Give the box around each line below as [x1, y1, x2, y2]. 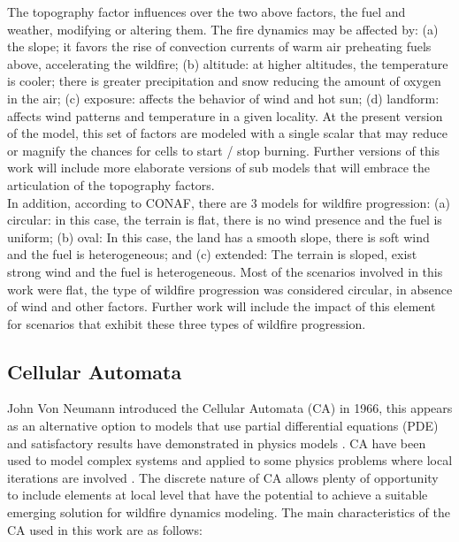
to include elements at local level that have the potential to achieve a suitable [7, 485, 428, 504]
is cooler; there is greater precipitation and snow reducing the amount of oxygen [7, 72, 441, 90]
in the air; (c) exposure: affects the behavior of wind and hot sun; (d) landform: [7, 88, 440, 107]
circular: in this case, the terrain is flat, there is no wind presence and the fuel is [7, 210, 442, 229]
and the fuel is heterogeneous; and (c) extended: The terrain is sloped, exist [7, 245, 417, 263]
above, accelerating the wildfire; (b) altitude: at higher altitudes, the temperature [7, 54, 448, 73]
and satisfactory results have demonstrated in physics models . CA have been [7, 433, 426, 452]
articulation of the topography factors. [7, 175, 215, 194]
